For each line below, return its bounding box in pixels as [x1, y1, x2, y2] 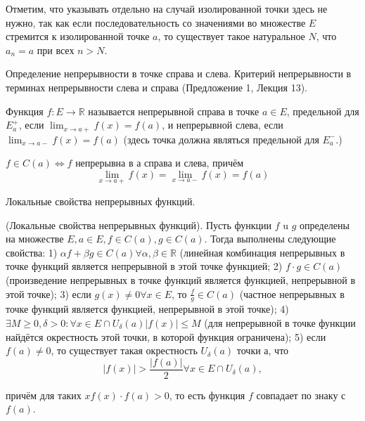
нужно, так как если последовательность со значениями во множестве [6, 15, 306, 30]
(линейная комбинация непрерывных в [179, 245, 345, 259]
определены [299, 217, 350, 232]
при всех [37, 42, 75, 57]
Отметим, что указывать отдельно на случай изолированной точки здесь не [6, 1, 328, 15]
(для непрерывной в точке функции [204, 316, 356, 330]
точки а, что [236, 343, 289, 358]
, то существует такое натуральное [158, 29, 305, 44]
